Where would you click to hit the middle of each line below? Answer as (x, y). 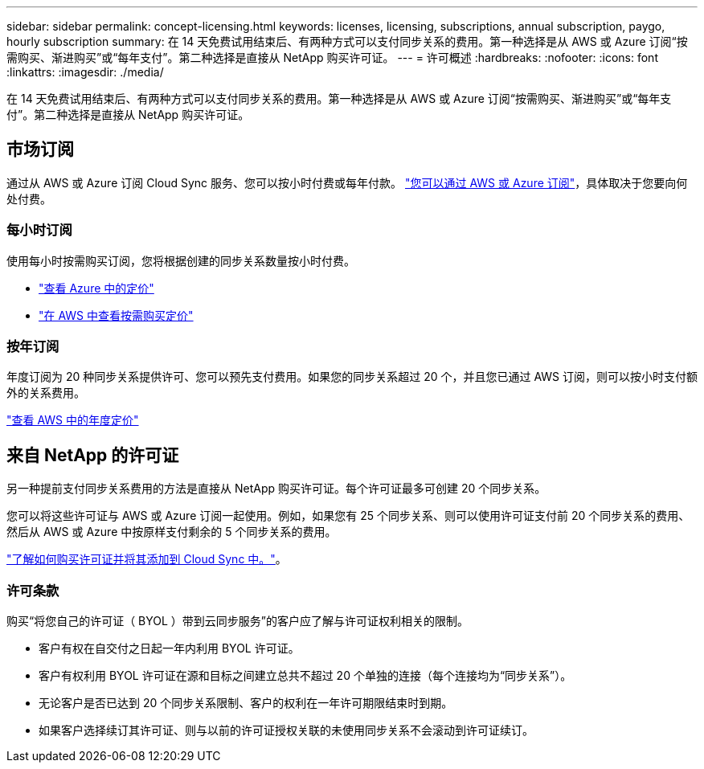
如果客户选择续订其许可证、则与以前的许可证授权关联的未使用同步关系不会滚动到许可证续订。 (286, 730)
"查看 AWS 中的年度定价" (73, 420)
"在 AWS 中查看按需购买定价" (116, 315)
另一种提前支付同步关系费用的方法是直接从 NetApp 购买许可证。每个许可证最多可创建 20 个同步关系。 (276, 489)
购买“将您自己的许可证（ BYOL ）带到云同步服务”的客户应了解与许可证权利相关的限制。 (238, 620)
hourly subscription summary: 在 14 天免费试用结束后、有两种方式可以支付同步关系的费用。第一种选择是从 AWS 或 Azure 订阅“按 (347, 41)
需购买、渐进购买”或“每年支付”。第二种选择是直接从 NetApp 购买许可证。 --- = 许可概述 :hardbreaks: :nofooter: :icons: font (332, 57)
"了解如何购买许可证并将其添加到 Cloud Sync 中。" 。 (147, 559)
